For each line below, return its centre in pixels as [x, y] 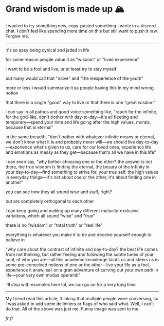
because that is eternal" [29, 127]
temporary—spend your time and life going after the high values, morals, [78, 122]
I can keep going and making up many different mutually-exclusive [72, 210]
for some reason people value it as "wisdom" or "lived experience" [72, 59]
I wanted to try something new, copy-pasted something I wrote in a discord [81, 26]
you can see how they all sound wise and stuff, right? [59, 192]
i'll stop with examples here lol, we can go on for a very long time [71, 284]
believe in [15, 240]
